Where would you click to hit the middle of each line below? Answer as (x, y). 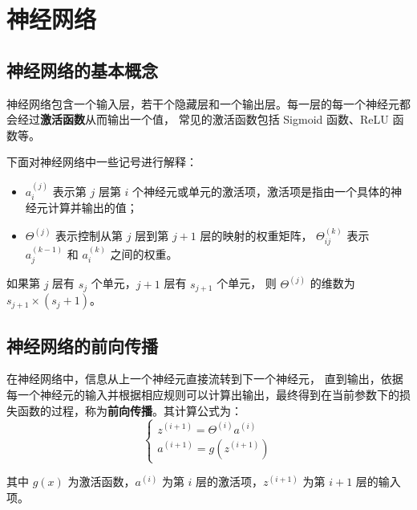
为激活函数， (101, 481)
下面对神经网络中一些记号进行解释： (102, 162)
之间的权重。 (144, 253)
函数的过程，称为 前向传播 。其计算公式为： (130, 410)
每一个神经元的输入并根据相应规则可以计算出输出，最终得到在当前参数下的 (203, 394)
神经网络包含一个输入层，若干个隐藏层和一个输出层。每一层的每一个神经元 (203, 103)
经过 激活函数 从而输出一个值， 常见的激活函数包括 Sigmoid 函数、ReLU (203, 119)
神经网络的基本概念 (82, 69)
